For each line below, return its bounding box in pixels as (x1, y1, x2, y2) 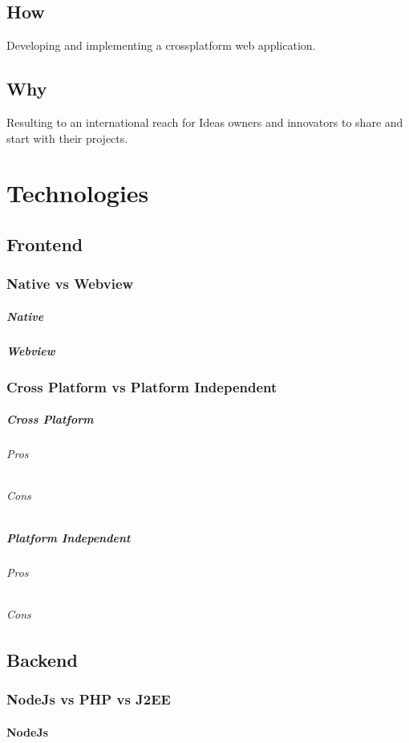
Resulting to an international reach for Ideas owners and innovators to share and (6, 114, 403, 130)
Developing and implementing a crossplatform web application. (6, 37, 316, 54)
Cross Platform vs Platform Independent (6, 376, 277, 396)
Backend (6, 647, 78, 672)
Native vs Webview (6, 274, 134, 294)
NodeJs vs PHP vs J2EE (6, 689, 171, 709)
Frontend (6, 231, 83, 256)
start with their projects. (6, 129, 128, 146)
